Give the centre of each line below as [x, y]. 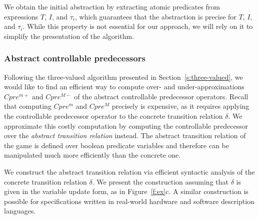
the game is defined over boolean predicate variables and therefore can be [116, 145]
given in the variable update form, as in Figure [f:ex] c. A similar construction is [126, 191]
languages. [20, 211]
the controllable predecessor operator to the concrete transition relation [113, 115]
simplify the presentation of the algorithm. [69, 36]
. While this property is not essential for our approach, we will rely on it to [138, 26]
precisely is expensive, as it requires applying [180, 106]
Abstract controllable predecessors [75, 58]
